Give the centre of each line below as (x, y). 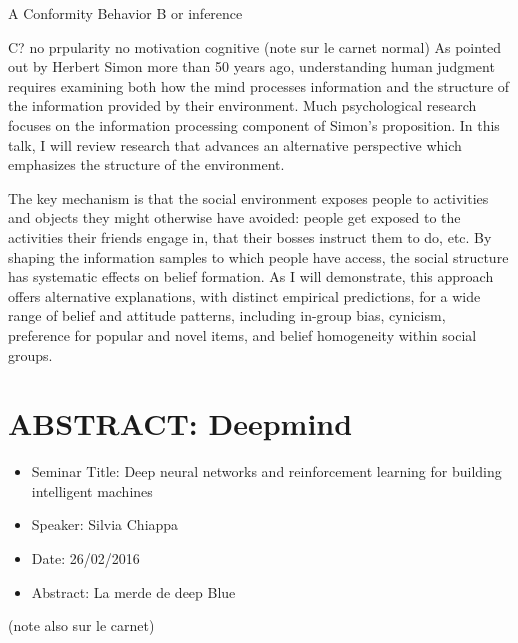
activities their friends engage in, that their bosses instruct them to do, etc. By (250, 236)
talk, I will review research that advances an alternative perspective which (235, 144)
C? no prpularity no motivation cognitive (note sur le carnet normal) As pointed (255, 46)
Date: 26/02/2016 (85, 558)
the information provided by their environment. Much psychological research (242, 105)
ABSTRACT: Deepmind (180, 423)
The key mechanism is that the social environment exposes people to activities (248, 197)
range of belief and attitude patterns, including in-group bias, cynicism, (227, 315)
